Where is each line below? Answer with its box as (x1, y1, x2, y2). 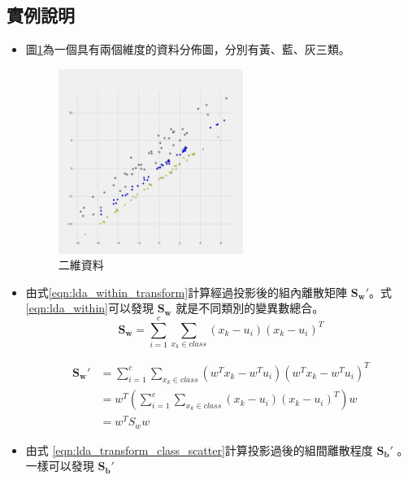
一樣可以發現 (25, 457, 94, 474)
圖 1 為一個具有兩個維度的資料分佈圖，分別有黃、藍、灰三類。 (25, 41, 350, 58)
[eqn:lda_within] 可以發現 (25, 299, 154, 316)
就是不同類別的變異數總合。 (176, 299, 324, 316)
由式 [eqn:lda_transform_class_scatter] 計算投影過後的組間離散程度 (25, 441, 373, 458)
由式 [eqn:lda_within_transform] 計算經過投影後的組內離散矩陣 (25, 283, 348, 300)
